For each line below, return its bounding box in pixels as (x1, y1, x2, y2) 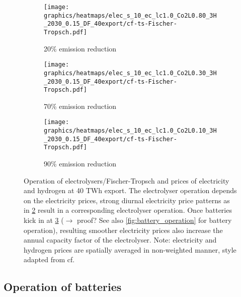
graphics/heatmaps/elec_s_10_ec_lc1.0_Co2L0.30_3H (44, 69, 217, 77)
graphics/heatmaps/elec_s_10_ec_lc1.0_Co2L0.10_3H (44, 127, 217, 135)
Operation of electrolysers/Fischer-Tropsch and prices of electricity (24, 175, 229, 186)
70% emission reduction (44, 100, 117, 111)
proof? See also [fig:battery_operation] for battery (77, 215, 232, 225)
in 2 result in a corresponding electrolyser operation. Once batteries (24, 205, 232, 215)
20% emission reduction (44, 43, 117, 53)
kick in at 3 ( (24, 215, 64, 225)
